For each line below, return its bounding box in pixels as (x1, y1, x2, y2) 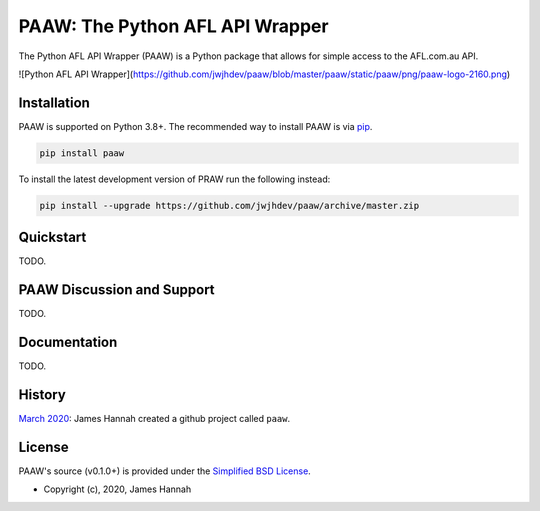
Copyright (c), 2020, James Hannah (43, 483, 192, 495)
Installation (18, 94, 90, 111)
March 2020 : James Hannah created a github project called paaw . (18, 413, 290, 425)
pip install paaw (39, 147, 125, 159)
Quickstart (18, 229, 87, 246)
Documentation (18, 334, 118, 351)
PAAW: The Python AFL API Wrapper (18, 15, 329, 37)
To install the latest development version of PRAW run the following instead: (18, 173, 331, 185)
